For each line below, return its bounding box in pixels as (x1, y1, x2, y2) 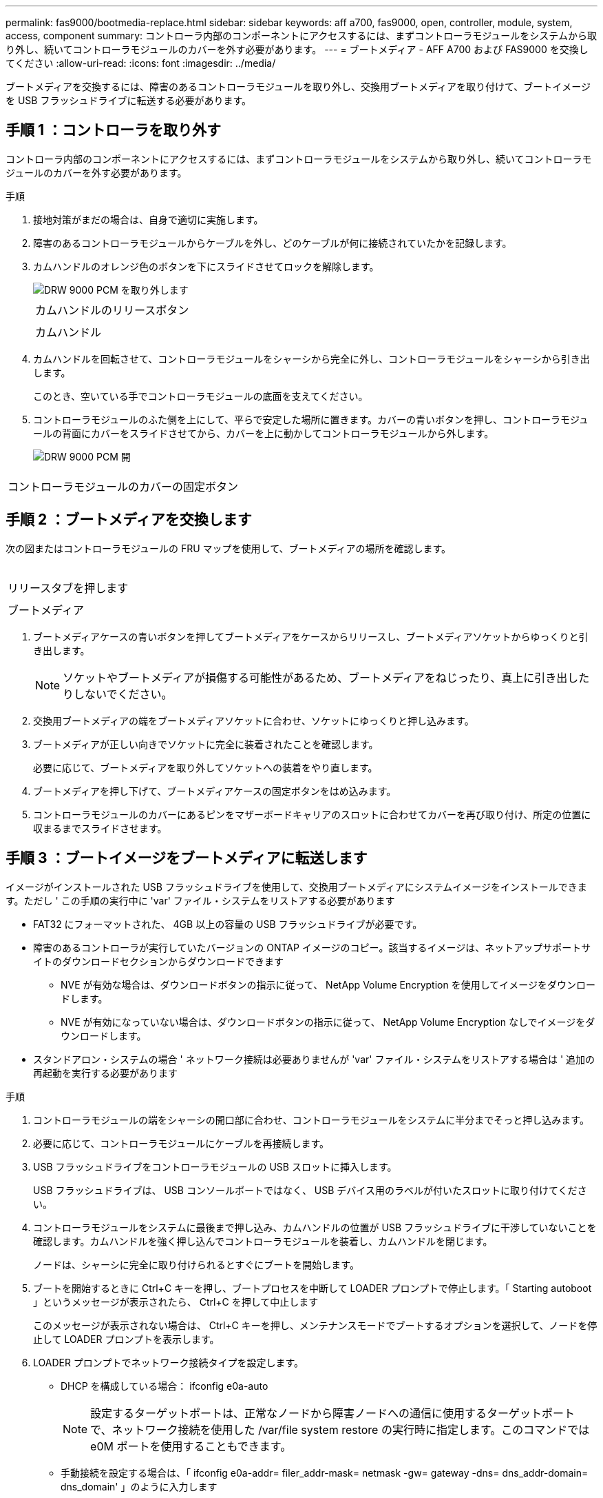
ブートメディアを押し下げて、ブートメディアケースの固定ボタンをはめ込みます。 (33, 785, 396, 797)
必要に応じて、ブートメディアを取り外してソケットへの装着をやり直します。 (33, 761, 378, 773)
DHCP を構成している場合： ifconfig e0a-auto (61, 1379, 268, 1392)
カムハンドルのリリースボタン (35, 303, 189, 317)
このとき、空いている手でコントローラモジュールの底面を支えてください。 (33, 389, 368, 402)
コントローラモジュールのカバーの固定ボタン (8, 479, 238, 494)
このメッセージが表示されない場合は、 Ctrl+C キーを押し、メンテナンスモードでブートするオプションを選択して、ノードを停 (33, 1319, 597, 1331)
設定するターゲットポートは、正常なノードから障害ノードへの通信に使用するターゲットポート (90, 1406, 575, 1420)
